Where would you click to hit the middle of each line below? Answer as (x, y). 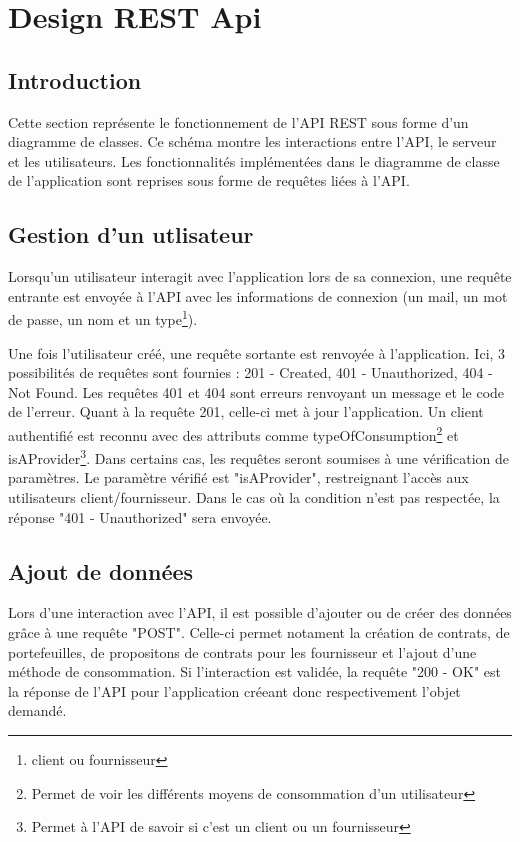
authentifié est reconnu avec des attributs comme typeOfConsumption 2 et (233, 433)
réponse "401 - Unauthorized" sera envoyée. (140, 516)
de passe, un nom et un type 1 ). (103, 317)
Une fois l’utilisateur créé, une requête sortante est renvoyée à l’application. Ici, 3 (257, 352)
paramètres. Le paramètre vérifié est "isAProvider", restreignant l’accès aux (238, 477)
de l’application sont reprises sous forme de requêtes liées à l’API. (209, 180)
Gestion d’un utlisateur (131, 234)
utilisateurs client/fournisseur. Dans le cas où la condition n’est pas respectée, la (254, 497)
